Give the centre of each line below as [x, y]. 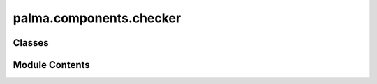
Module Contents [51, 65]
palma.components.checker [97, 18]
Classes [31, 43]
